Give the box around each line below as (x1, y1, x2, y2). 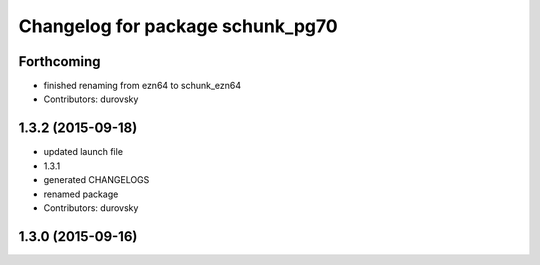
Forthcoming (18, 53, 101, 70)
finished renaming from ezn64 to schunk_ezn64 (43, 80, 242, 92)
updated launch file (43, 146, 124, 158)
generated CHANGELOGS (43, 174, 150, 186)
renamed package (43, 188, 119, 200)
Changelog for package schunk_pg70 (18, 15, 339, 37)
